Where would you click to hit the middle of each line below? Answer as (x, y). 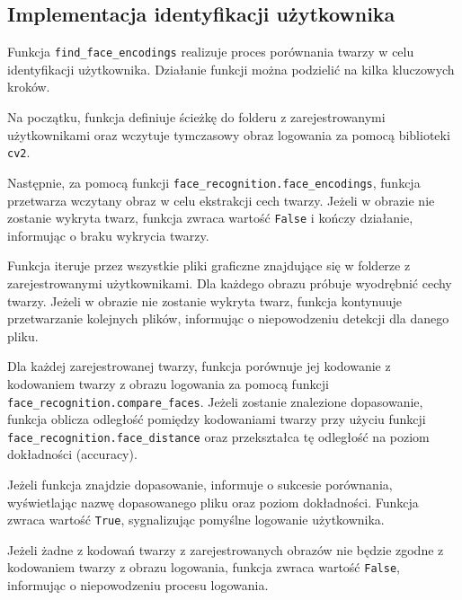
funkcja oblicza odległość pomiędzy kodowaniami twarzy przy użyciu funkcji (217, 419)
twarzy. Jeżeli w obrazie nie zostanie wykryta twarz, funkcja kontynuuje (205, 300)
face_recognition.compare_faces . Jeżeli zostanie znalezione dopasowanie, (215, 401)
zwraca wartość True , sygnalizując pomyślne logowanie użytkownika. (196, 520)
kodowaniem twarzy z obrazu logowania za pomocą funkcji (168, 383)
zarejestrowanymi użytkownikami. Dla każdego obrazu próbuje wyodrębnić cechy (230, 282)
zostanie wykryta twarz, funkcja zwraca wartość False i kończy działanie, (210, 218)
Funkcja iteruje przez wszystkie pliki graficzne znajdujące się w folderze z (209, 265)
